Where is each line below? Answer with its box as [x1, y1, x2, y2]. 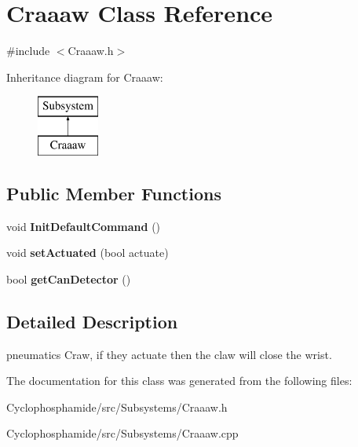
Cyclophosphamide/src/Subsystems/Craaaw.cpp [6, 425, 239, 442]
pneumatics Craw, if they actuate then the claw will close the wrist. [6, 346, 332, 362]
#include [6, 42, 50, 59]
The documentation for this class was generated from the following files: [6, 372, 353, 389]
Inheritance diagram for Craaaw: [6, 68, 163, 85]
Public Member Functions [6, 181, 221, 205]
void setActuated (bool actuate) [6, 244, 169, 261]
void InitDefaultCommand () [6, 218, 161, 234]
